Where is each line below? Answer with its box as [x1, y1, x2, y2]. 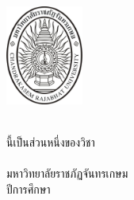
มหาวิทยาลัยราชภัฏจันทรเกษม [6, 165, 128, 182]
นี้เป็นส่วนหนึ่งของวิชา [6, 133, 95, 150]
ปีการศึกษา [6, 180, 51, 197]
